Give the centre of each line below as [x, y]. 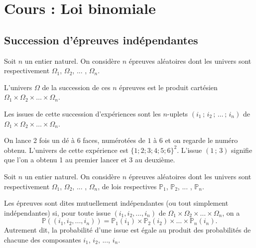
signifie [242, 150]
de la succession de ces [76, 87]
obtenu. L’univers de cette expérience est [66, 150]
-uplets [178, 113]
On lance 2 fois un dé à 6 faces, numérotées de [75, 140]
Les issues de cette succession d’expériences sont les [82, 113]
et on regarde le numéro [201, 140]
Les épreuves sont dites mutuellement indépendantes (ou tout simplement [116, 203]
